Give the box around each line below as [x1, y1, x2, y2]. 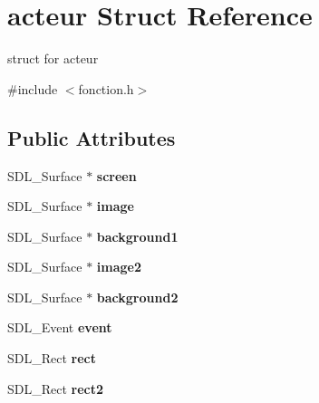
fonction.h [78, 79, 134, 98]
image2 [96, 257, 142, 276]
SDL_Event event [7, 318, 112, 337]
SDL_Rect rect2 [7, 379, 104, 398]
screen [96, 166, 137, 185]
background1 [96, 226, 179, 245]
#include [7, 79, 58, 98]
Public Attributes [7, 123, 176, 151]
